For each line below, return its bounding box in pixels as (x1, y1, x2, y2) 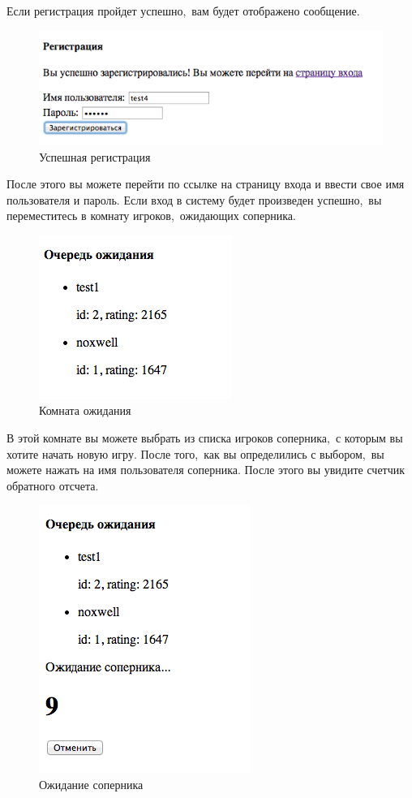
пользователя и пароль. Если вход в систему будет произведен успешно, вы (6, 191, 382, 208)
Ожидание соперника (39, 776, 144, 793)
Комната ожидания (39, 402, 131, 419)
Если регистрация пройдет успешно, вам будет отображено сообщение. (6, 2, 360, 19)
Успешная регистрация (39, 148, 151, 165)
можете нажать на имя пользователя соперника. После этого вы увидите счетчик (6, 461, 406, 478)
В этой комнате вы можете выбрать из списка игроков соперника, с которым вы (6, 429, 403, 446)
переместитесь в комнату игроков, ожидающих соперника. (6, 207, 296, 224)
